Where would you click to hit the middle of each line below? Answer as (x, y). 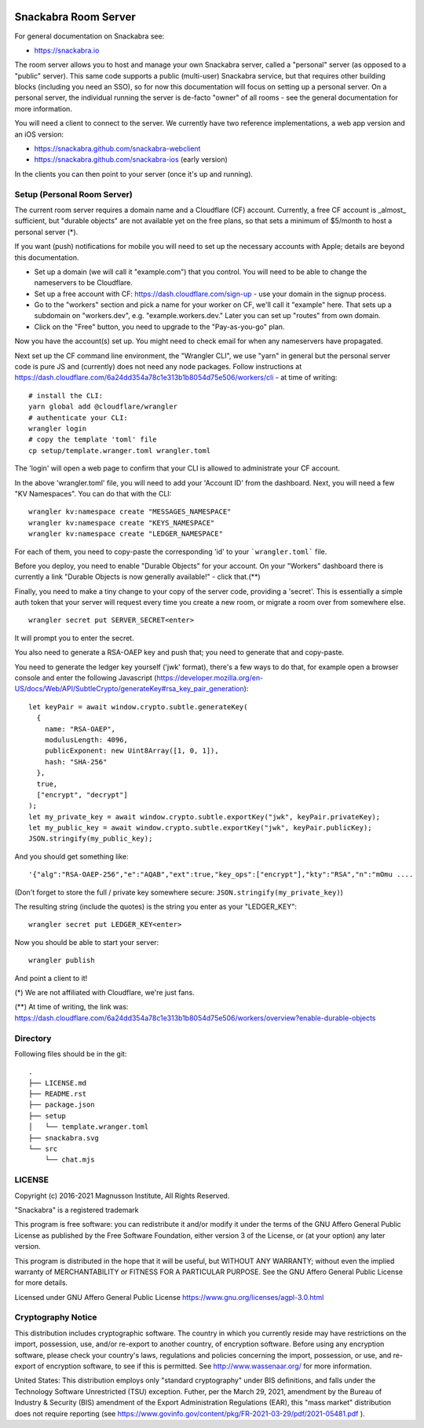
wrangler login (58, 428)
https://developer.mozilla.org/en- (210, 678)
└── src (43, 1149)
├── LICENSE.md (58, 1083)
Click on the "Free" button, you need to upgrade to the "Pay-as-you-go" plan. (159, 327)
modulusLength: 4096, (86, 740)
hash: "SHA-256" (76, 762)
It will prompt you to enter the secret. (74, 638)
